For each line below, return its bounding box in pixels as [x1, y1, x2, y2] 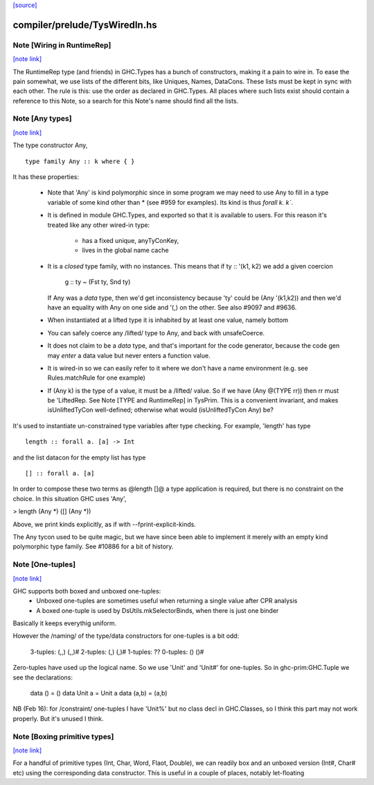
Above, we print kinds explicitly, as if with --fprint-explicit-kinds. [12, 520, 197, 528]
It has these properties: [12, 173, 80, 181]
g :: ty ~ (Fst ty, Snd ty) [64, 278, 131, 286]
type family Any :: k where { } [25, 157, 135, 165]
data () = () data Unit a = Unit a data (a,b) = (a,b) [30, 689, 168, 698]
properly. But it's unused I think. [12, 714, 104, 723]
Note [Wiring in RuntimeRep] [12, 40, 112, 50]
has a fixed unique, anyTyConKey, [82, 236, 179, 244]
